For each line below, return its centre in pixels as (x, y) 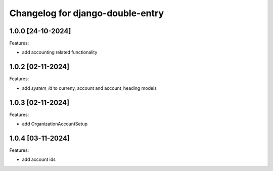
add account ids (39, 159)
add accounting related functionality (60, 52)
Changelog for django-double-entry (87, 13)
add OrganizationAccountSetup (55, 124)
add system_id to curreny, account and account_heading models (89, 88)
